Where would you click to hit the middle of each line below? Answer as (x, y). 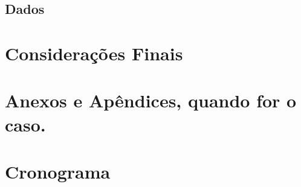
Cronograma (58, 171)
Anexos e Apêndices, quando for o (151, 100)
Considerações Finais (94, 53)
